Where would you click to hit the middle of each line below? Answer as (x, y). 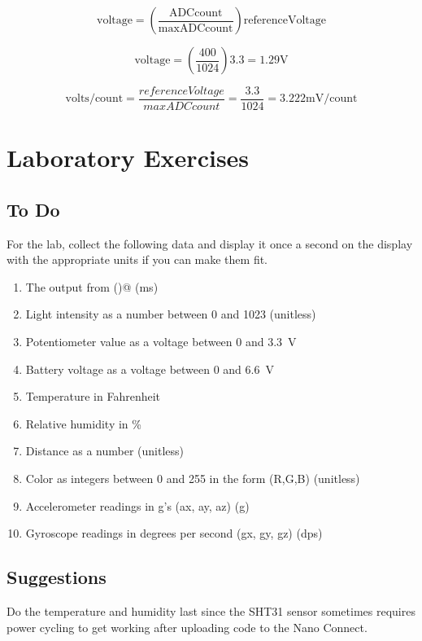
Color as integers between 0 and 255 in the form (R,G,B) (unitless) (193, 478)
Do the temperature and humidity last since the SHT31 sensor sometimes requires (211, 610)
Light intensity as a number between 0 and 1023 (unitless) (171, 314)
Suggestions (57, 577)
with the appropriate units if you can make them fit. (137, 259)
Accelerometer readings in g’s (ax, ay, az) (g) (137, 505)
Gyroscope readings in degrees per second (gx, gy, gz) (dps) (174, 533)
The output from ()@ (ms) (92, 286)
